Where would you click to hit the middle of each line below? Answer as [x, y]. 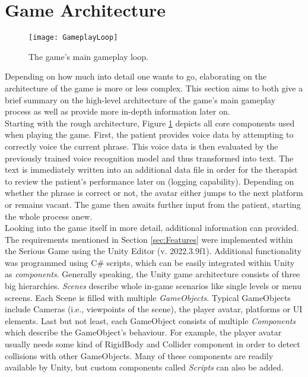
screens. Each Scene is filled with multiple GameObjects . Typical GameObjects [148, 297]
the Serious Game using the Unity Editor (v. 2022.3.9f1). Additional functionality [153, 251]
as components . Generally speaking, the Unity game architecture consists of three [153, 274]
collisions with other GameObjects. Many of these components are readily [139, 355]
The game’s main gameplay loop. [88, 56]
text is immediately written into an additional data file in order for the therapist [151, 170]
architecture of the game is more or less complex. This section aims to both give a [154, 88]
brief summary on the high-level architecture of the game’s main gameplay [140, 99]
